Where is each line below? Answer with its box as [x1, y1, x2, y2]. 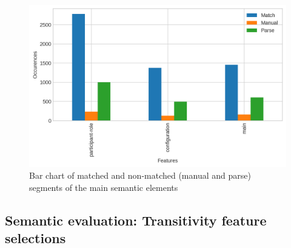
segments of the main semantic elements [29, 181, 178, 193]
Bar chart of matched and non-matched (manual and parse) [29, 169, 251, 182]
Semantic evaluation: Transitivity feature [5, 210, 267, 229]
